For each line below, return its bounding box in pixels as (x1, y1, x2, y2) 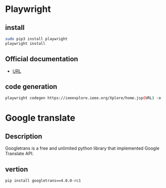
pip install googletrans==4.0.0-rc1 (5, 178, 81, 184)
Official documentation (5, 55, 79, 63)
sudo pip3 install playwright (5, 36, 68, 41)
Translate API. (5, 151, 34, 157)
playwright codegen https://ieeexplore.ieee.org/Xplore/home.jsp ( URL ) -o (5, 95, 162, 100)
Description (5, 132, 42, 140)
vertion (5, 165, 28, 174)
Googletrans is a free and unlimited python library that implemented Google (5, 145, 160, 151)
